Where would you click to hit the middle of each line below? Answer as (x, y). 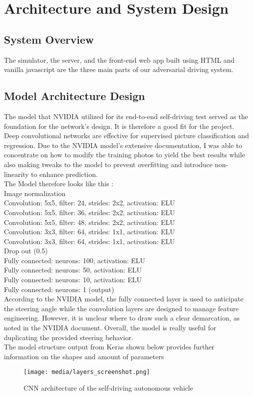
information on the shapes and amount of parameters (84, 356)
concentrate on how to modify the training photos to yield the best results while (125, 155)
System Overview (49, 39)
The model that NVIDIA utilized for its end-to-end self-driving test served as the (126, 116)
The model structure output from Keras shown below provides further (109, 347)
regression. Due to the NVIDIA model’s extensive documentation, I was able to (123, 145)
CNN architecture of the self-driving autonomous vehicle (108, 388)
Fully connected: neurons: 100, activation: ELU (75, 260)
